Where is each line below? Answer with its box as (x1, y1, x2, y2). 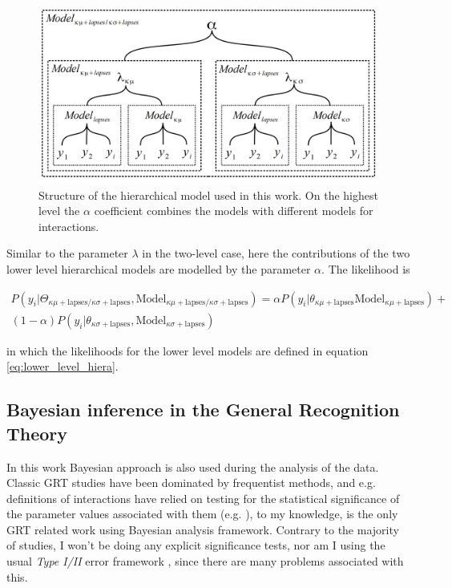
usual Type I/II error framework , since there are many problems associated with (6, 553, 404, 570)
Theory (6, 420, 68, 445)
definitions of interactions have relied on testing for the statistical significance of (6, 489, 400, 506)
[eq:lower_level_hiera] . (6, 358, 119, 375)
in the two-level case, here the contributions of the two (142, 245, 410, 262)
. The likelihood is (321, 261, 410, 278)
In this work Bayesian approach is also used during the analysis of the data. (6, 458, 379, 475)
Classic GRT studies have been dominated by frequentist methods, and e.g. (6, 474, 376, 491)
